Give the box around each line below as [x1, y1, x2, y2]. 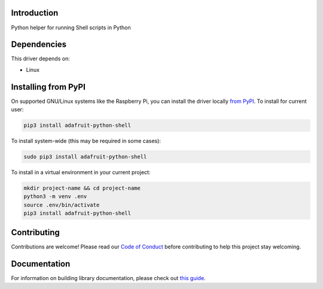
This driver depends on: [11, 55, 70, 62]
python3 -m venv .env [23, 193, 87, 200]
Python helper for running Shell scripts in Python [11, 24, 131, 31]
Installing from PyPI [11, 81, 86, 92]
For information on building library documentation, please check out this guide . [11, 274, 206, 281]
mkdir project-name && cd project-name [23, 185, 141, 191]
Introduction [11, 8, 59, 18]
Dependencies [11, 39, 67, 50]
